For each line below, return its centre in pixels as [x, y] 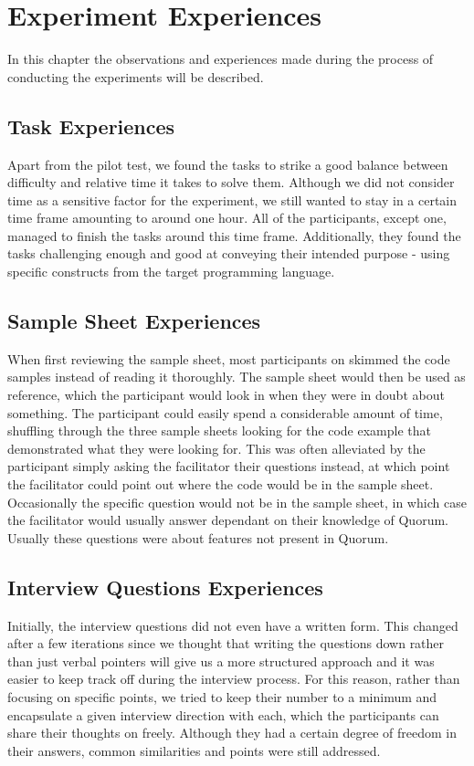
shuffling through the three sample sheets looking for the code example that [219, 430]
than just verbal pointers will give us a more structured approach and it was [221, 661]
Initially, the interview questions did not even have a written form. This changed [233, 625]
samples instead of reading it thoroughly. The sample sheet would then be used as [237, 377]
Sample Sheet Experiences [134, 321]
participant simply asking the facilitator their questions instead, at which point [229, 466]
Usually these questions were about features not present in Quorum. [198, 537]
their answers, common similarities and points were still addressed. [194, 750]
